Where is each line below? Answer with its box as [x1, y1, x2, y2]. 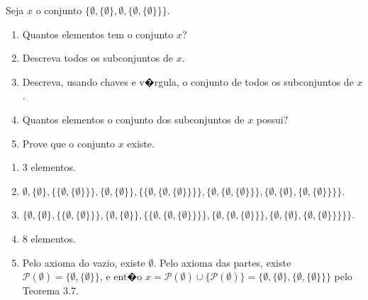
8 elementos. [22, 230, 76, 245]
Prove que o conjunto [22, 135, 115, 150]
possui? [256, 111, 289, 126]
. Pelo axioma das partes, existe [153, 255, 291, 270]
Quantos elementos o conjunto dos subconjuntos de [22, 111, 245, 126]
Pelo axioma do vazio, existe [22, 255, 145, 270]
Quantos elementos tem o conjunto [22, 26, 174, 41]
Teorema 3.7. [22, 283, 79, 298]
